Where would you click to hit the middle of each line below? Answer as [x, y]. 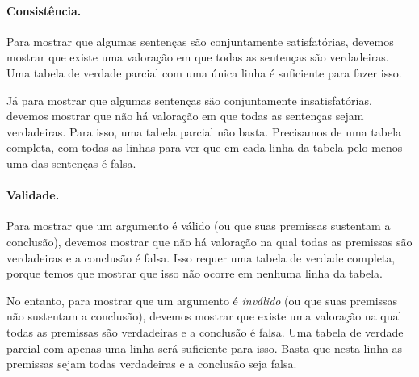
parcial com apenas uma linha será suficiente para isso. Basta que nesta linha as [205, 348]
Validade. [33, 195]
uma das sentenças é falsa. [71, 163]
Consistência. [44, 10]
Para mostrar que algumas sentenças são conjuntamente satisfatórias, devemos [200, 41]
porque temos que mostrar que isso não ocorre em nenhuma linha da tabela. [195, 273]
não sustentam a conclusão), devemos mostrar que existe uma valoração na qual [204, 316]
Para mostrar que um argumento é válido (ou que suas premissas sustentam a [199, 226]
